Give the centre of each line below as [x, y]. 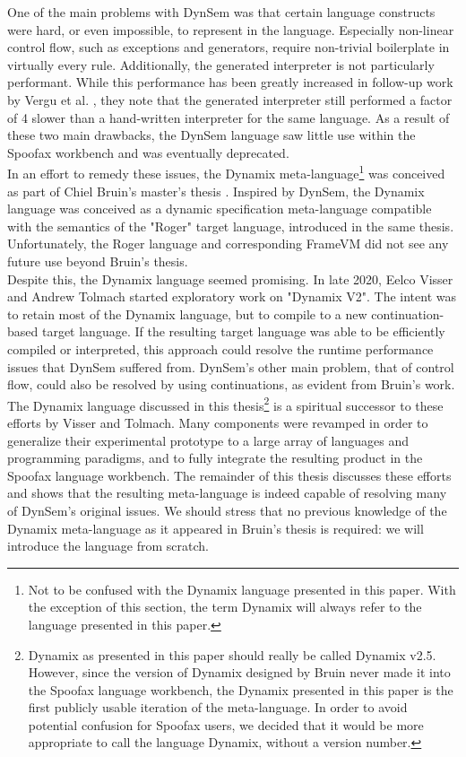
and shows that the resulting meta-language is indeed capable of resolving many [227, 493]
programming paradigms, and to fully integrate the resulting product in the [215, 458]
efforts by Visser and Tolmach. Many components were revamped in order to [218, 422]
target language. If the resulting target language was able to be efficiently [243, 331]
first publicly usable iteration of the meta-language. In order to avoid [218, 707]
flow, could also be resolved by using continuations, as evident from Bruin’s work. [231, 384]
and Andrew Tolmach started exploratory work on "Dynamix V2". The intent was [232, 296]
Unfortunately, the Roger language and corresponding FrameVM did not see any [228, 244]
